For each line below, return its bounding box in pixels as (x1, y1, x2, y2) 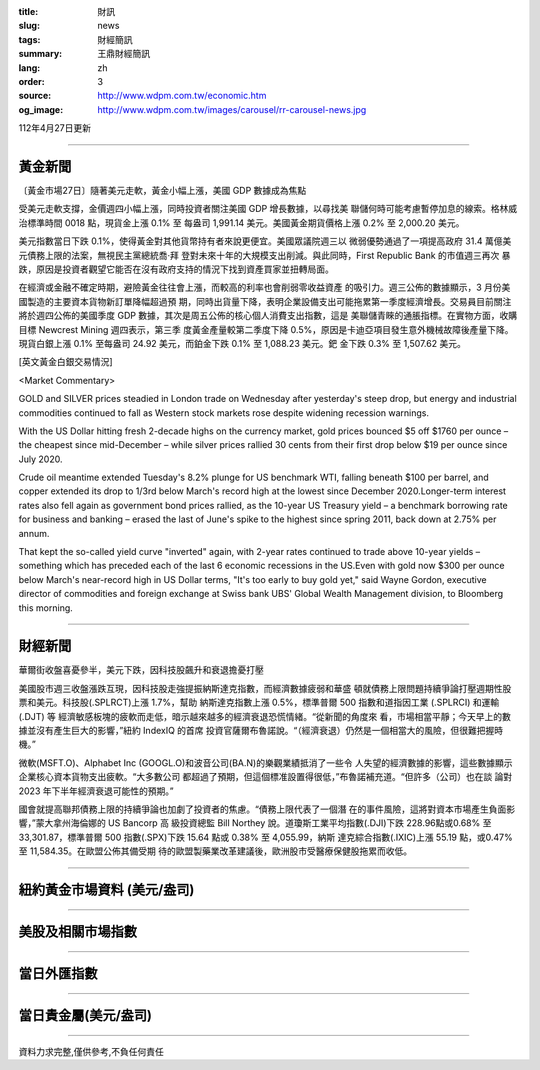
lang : (18, 61, 41, 74)
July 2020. (18, 453, 63, 465)
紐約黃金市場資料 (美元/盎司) (18, 881, 195, 898)
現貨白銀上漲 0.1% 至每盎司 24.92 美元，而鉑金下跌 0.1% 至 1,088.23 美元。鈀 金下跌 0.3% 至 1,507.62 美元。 (18, 337, 467, 349)
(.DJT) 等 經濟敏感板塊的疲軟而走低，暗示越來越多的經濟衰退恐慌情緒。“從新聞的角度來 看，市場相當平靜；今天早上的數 (18, 710, 512, 722)
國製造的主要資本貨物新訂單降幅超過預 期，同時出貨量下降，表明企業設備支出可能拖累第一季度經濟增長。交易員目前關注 (18, 295, 512, 307)
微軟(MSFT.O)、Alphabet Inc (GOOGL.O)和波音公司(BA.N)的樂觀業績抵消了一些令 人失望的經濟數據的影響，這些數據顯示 (18, 756, 513, 769)
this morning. (18, 601, 74, 614)
